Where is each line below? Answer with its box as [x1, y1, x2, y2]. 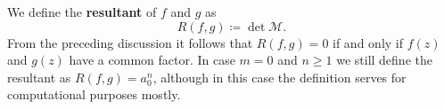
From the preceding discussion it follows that [7, 33, 253, 51]
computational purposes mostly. [7, 85, 181, 104]
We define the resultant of [7, 3, 157, 20]
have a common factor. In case [69, 51, 235, 69]
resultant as [7, 67, 71, 86]
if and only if [333, 33, 404, 51]
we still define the [336, 51, 432, 69]
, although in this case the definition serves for [152, 67, 407, 86]
